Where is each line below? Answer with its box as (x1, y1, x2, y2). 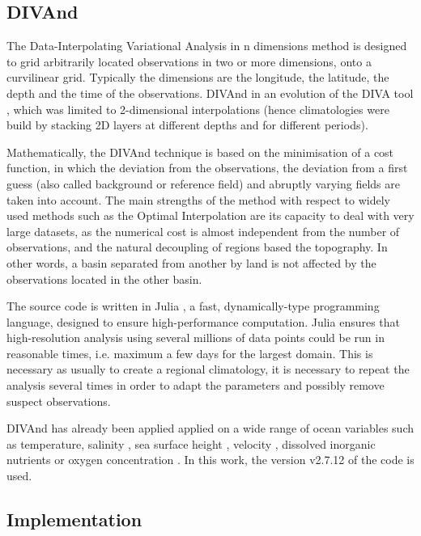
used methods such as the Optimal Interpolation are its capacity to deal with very (6, 207, 415, 224)
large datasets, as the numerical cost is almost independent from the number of (6, 222, 400, 239)
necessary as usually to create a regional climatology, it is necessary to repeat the (6, 361, 410, 378)
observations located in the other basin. (6, 270, 202, 287)
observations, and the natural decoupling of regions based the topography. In (6, 238, 388, 255)
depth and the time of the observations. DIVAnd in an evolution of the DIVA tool (6, 84, 414, 101)
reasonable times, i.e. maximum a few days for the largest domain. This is (6, 344, 373, 361)
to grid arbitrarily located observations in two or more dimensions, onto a (6, 53, 372, 70)
